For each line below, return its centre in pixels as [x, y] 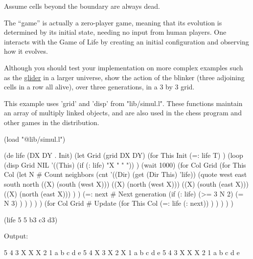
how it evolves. [26, 51]
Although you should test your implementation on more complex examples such [124, 67]
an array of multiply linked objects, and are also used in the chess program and [123, 113]
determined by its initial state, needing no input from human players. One [115, 32]
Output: [16, 236]
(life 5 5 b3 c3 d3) [31, 219]
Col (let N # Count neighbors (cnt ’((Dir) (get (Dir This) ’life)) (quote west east [126, 174]
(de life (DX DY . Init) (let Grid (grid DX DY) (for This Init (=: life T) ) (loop [124, 155]
